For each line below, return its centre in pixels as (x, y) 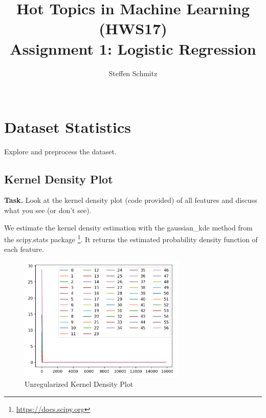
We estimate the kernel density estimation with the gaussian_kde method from (128, 227)
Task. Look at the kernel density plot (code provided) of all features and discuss (131, 200)
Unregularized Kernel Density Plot (79, 384)
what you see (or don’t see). (48, 210)
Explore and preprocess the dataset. (60, 151)
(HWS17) (133, 28)
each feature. (24, 249)
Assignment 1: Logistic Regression (133, 48)
